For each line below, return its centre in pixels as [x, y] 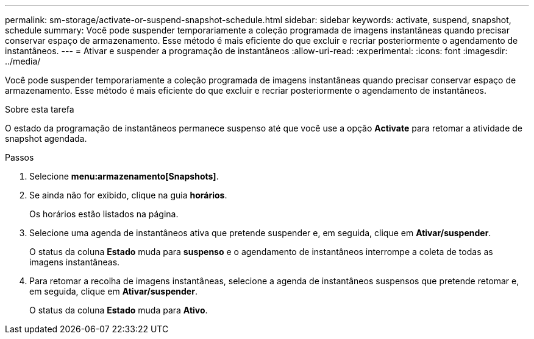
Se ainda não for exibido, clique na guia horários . [128, 195]
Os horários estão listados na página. [104, 214]
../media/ [23, 61]
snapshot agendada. [46, 138]
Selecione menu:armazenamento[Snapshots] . [124, 176]
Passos [20, 157]
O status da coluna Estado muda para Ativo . [119, 310]
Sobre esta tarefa [40, 109]
